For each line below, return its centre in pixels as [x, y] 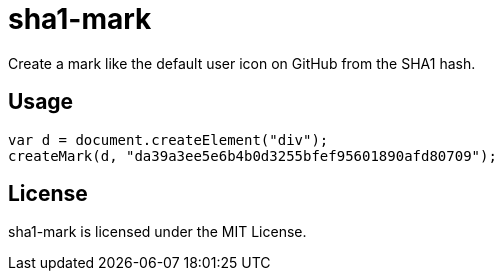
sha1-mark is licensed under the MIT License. [157, 232]
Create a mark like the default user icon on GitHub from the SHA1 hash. [242, 63]
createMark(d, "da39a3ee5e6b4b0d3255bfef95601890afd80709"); [252, 155]
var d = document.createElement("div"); [168, 139]
